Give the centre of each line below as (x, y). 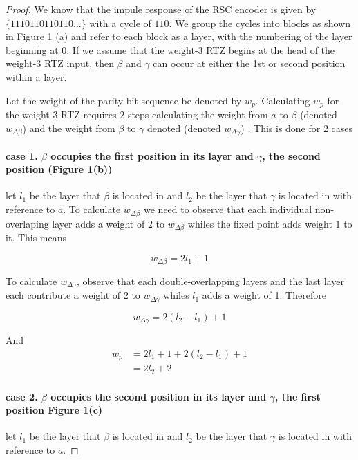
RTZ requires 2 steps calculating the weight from (164, 114)
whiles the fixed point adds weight (260, 223)
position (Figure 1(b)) (59, 169)
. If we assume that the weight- (132, 49)
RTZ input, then (79, 63)
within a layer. (36, 76)
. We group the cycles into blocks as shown (260, 22)
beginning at (32, 49)
